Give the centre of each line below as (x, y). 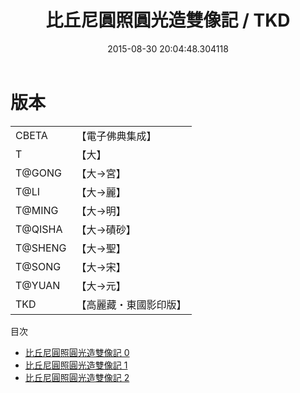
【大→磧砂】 (106, 229)
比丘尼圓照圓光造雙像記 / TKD (168, 20)
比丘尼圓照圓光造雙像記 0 (77, 352)
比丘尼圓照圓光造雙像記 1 (76, 365)
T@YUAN (38, 285)
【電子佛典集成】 (116, 136)
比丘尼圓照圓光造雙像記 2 (77, 377)
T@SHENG (41, 248)
